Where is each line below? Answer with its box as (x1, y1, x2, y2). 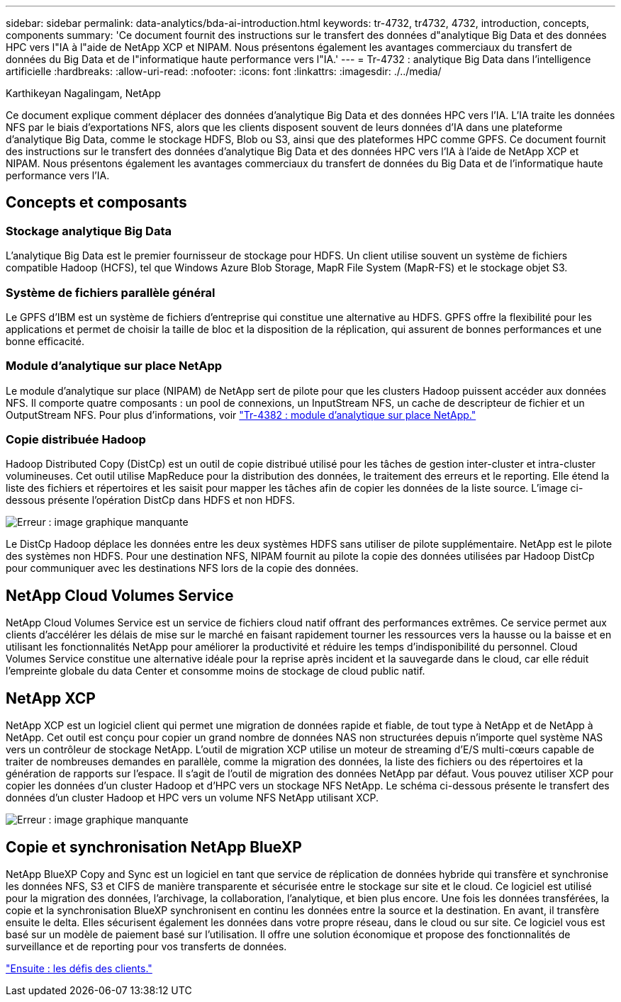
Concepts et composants (6, 193, 187, 212)
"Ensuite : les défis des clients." (6, 962, 152, 974)
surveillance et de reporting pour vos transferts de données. (6, 940, 287, 952)
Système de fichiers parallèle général (6, 285, 216, 300)
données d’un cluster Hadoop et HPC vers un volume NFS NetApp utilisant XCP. (6, 792, 379, 804)
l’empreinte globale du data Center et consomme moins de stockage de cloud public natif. (6, 665, 425, 677)
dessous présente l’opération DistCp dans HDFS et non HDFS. (6, 494, 295, 507)
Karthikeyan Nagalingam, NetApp (6, 87, 161, 99)
